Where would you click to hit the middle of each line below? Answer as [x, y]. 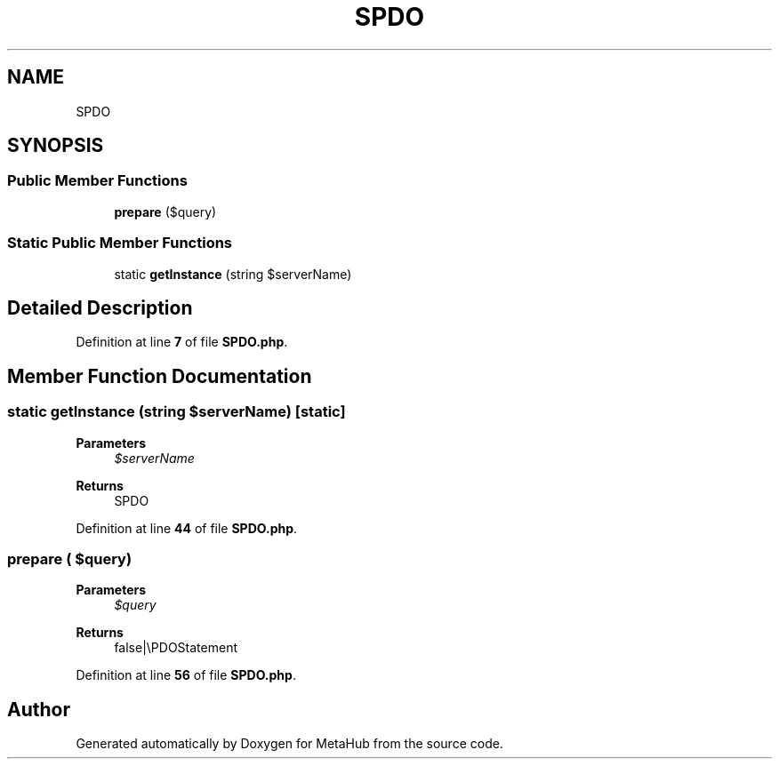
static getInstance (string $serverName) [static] [177, 412]
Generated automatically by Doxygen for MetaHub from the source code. [289, 744]
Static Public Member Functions [120, 243]
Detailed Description [100, 307]
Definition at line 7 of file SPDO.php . [182, 342]
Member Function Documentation [160, 376]
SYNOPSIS [56, 146]
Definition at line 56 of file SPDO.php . [186, 675]
